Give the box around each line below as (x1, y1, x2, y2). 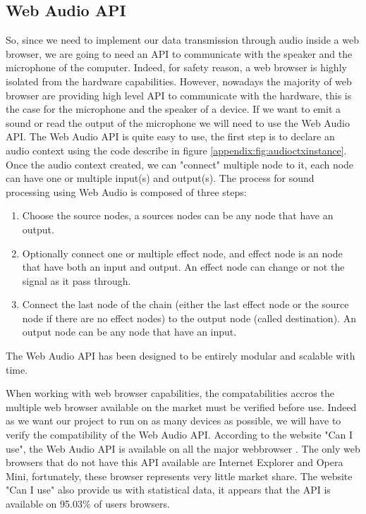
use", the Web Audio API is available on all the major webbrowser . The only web (6, 441, 360, 455)
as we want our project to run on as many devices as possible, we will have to (6, 413, 341, 428)
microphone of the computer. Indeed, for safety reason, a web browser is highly (6, 60, 347, 75)
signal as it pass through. (22, 273, 131, 288)
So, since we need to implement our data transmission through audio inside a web (6, 32, 359, 47)
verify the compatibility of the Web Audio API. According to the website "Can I (6, 427, 353, 442)
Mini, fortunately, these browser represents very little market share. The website (6, 468, 353, 483)
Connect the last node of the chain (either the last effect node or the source (22, 297, 349, 312)
